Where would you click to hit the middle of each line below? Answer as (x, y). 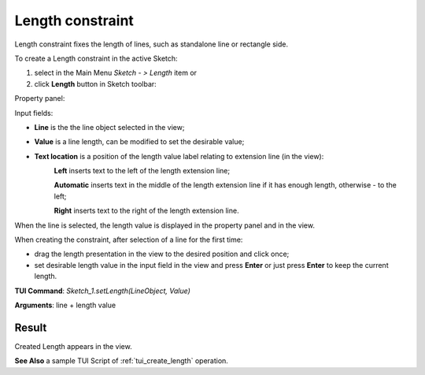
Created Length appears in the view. (74, 346)
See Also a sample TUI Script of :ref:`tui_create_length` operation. (121, 361)
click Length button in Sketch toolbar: (95, 84)
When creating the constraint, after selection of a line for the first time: (129, 239)
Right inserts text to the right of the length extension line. (146, 211)
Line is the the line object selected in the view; (109, 127)
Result (31, 327)
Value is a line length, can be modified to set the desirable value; (139, 142)
